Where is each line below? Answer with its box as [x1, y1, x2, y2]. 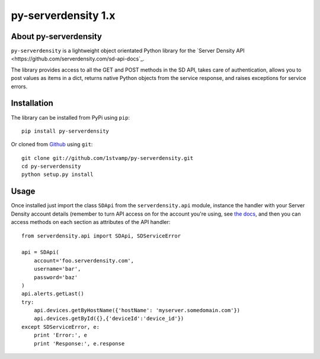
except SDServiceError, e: [21, 323, 100, 330]
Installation [11, 98, 53, 108]
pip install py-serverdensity [21, 127, 110, 134]
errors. [11, 83, 28, 90]
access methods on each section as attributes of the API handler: [11, 219, 171, 226]
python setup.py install [21, 171, 94, 178]
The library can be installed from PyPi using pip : [11, 114, 130, 121]
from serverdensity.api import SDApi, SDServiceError [21, 232, 181, 239]
